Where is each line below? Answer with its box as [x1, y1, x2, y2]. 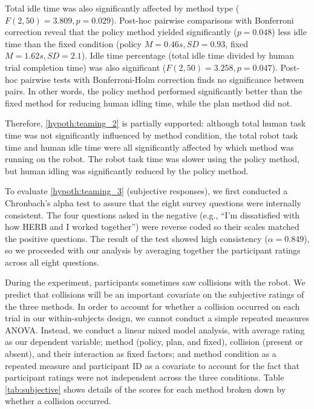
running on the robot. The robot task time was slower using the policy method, [5, 152, 299, 165]
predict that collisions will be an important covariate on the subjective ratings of [5, 288, 304, 301]
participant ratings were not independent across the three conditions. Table [5, 371, 284, 384]
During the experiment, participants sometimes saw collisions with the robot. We [5, 276, 306, 289]
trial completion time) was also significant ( [5, 61, 166, 73]
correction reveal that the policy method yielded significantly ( [5, 25, 237, 38]
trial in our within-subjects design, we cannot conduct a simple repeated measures [5, 312, 310, 324]
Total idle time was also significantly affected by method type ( [5, 2, 240, 14]
